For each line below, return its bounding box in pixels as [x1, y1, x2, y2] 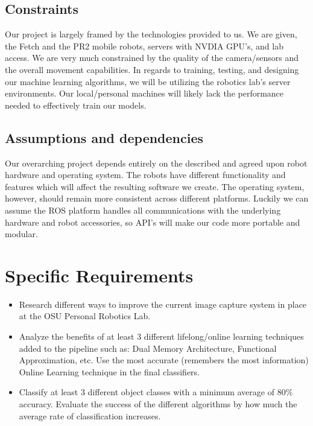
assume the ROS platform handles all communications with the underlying [5, 203, 281, 216]
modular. [5, 227, 38, 240]
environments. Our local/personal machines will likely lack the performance [5, 87, 284, 100]
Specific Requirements [5, 262, 194, 287]
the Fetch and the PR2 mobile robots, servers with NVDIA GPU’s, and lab [5, 39, 283, 52]
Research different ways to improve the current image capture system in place [19, 297, 307, 310]
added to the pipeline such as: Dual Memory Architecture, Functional [19, 342, 277, 354]
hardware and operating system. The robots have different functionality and [5, 168, 286, 181]
